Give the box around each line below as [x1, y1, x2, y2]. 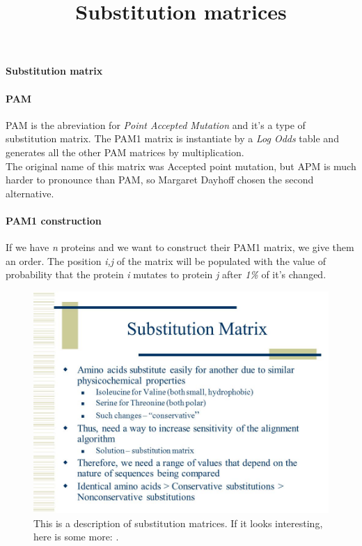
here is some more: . [33, 529, 119, 544]
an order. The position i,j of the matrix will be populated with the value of [6, 253, 326, 268]
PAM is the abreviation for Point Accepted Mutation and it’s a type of [6, 117, 306, 132]
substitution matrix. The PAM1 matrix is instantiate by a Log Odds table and [6, 131, 339, 146]
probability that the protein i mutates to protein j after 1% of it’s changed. [6, 267, 326, 282]
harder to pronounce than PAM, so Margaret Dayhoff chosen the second [6, 172, 314, 187]
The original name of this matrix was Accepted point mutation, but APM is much [6, 158, 356, 173]
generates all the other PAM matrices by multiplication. [6, 144, 244, 159]
